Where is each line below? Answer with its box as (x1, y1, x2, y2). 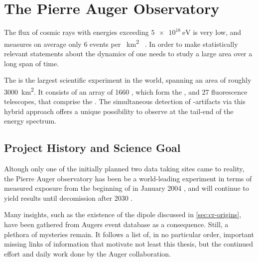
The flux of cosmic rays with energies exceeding (4, 27, 149, 37)
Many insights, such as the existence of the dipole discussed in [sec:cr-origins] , (4, 209, 242, 220)
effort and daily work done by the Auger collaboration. (4, 248, 171, 259)
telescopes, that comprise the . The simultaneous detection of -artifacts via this (4, 96, 246, 106)
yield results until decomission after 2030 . (4, 192, 133, 203)
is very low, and (193, 27, 242, 37)
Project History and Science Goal (4, 140, 181, 155)
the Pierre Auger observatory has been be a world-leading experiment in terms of (4, 173, 252, 183)
